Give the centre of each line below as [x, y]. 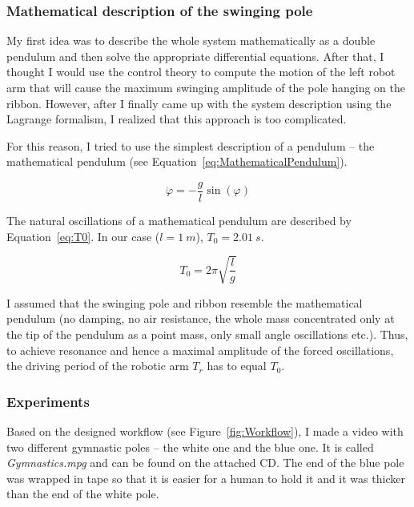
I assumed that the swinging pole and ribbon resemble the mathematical [185, 302]
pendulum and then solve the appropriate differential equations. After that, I [195, 56]
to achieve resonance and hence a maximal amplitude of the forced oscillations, [200, 350]
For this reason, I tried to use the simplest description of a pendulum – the [191, 145]
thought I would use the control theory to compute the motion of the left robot [201, 72]
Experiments [48, 401]
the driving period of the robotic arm [98, 366]
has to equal [237, 366]
